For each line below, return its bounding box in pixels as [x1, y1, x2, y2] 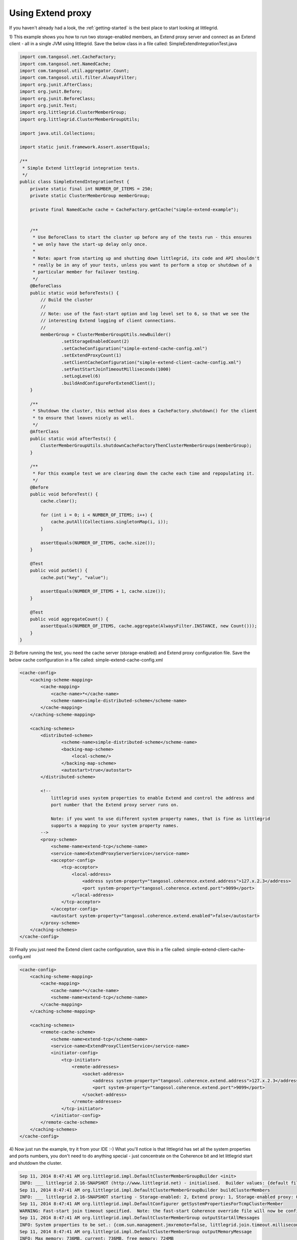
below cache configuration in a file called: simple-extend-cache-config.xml [9, 657, 163, 663]
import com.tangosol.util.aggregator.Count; [19, 68, 130, 74]
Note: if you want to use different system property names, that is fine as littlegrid [50, 816, 270, 821]
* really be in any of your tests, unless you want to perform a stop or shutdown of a [32, 262, 252, 268]
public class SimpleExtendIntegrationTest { [19, 179, 130, 185]
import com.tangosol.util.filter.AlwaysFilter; [19, 75, 137, 80]
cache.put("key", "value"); [40, 574, 109, 580]
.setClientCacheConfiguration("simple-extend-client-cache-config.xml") [61, 360, 242, 365]
